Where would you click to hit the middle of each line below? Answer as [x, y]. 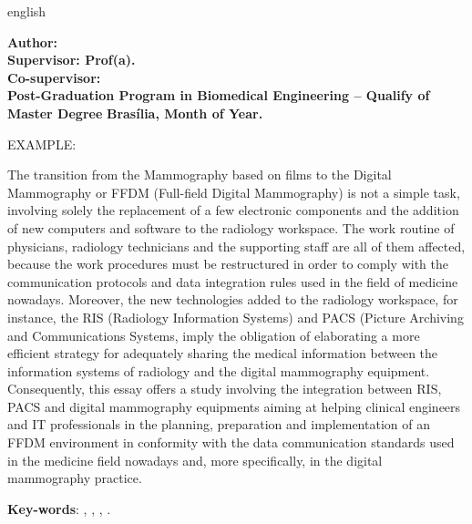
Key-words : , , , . [59, 508]
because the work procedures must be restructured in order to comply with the [228, 264]
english [27, 11]
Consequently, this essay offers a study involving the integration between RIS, [225, 389]
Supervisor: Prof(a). [72, 60]
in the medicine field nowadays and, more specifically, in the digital [195, 460]
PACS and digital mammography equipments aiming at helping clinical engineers [234, 406]
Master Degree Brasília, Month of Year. [135, 113]
